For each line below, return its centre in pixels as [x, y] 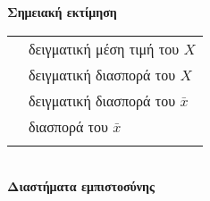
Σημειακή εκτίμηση [62, 12]
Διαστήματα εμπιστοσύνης [81, 186]
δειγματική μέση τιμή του [104, 48]
